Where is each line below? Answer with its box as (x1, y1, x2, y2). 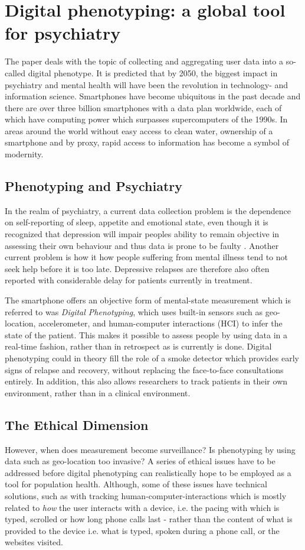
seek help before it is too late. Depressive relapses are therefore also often (5, 262, 270, 274)
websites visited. (5, 536, 63, 548)
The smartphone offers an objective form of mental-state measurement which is (5, 294, 291, 306)
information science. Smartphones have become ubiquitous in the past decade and (5, 90, 301, 102)
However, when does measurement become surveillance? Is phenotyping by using (5, 443, 296, 455)
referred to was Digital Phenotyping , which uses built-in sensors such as (5, 305, 263, 318)
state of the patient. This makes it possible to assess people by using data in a (5, 328, 288, 341)
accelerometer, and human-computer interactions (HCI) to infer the (38, 317, 283, 329)
